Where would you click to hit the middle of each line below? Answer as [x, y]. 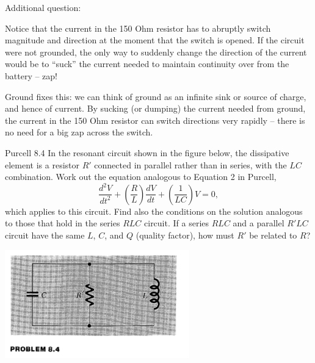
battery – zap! [31, 75]
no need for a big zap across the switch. [79, 132]
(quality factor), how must [185, 235]
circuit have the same [45, 235]
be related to [273, 235]
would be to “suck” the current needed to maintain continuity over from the [147, 64]
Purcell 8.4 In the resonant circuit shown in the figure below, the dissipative [147, 152]
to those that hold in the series [63, 223]
